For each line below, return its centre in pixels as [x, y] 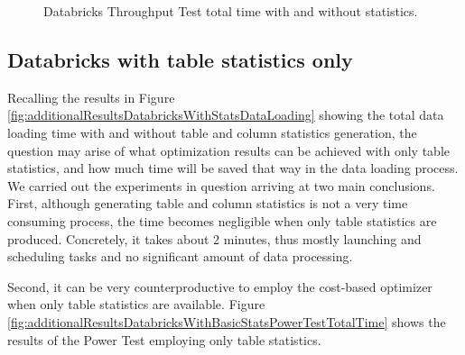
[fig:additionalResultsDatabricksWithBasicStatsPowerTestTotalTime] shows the [227, 321]
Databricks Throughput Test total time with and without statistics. [231, 11]
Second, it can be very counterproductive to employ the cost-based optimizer [220, 286]
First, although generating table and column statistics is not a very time [208, 203]
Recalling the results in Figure [91, 97]
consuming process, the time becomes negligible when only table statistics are [222, 220]
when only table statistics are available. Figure [136, 304]
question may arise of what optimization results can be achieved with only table [228, 150]
